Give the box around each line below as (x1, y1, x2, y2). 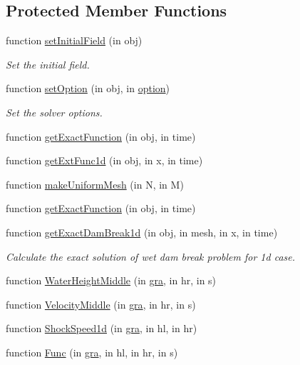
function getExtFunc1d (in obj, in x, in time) (6, 153, 203, 168)
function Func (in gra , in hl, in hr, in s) (6, 344, 178, 359)
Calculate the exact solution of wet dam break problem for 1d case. (6, 249, 296, 264)
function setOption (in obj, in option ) (6, 81, 170, 96)
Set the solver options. (6, 104, 103, 119)
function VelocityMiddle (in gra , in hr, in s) (6, 296, 196, 311)
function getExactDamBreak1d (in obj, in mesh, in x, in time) (6, 224, 278, 239)
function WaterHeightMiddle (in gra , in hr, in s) (6, 273, 217, 288)
